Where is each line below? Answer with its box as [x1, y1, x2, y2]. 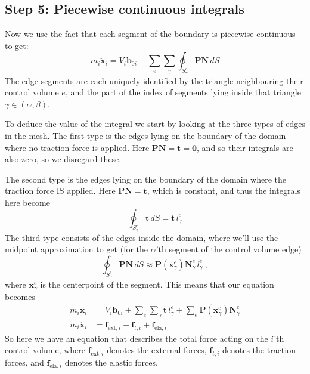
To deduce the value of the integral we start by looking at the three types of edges [5, 118, 305, 130]
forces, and [5, 356, 44, 369]
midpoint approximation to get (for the [5, 243, 148, 255]
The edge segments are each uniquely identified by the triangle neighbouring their [5, 74, 303, 86]
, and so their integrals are [197, 141, 293, 153]
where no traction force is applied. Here [5, 141, 150, 153]
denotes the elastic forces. [64, 356, 158, 369]
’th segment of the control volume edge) [156, 243, 302, 255]
